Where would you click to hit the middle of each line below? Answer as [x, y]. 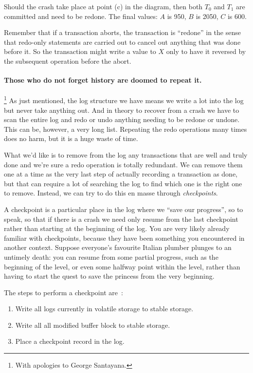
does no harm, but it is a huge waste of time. [71, 138]
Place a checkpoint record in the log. [70, 341]
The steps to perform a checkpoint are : [63, 292]
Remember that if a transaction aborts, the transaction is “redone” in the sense [122, 32]
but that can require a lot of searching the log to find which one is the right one [123, 183]
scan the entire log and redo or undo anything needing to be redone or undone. [122, 119]
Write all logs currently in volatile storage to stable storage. [104, 309]
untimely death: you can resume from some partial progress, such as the [111, 257]
